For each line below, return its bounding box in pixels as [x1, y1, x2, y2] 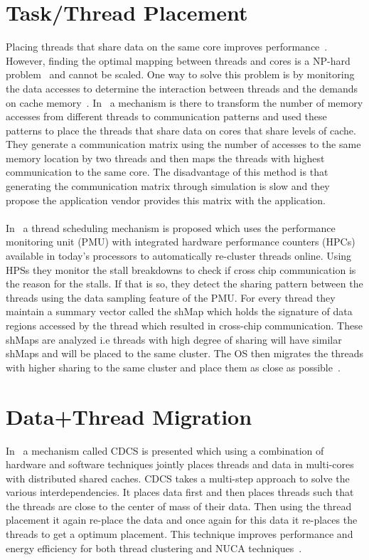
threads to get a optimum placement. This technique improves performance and [6, 527, 353, 541]
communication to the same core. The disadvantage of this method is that [6, 164, 328, 179]
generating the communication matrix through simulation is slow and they [6, 179, 330, 194]
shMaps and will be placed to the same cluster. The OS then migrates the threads [6, 346, 363, 361]
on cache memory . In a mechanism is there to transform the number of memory [6, 95, 363, 110]
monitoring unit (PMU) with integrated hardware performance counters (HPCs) [6, 234, 355, 249]
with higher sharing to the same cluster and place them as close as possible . [6, 359, 341, 374]
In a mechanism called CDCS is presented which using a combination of [6, 443, 324, 458]
